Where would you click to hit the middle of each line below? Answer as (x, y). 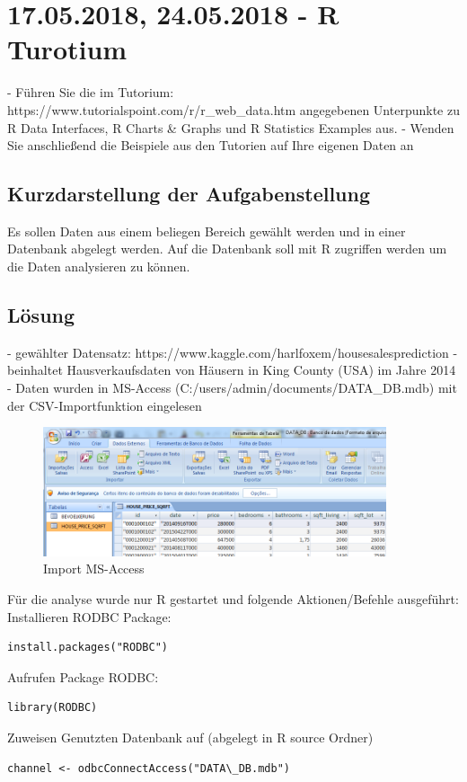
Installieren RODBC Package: (89, 616)
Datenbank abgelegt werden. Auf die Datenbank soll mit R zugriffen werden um (227, 249)
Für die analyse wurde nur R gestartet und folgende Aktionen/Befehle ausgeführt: (233, 598)
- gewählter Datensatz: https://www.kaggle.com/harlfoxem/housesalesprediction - (233, 352)
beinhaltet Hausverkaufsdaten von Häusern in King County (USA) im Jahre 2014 (232, 370)
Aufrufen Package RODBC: (83, 676)
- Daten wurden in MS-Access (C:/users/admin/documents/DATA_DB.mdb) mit (232, 388)
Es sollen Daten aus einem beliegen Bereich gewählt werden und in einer (207, 231)
